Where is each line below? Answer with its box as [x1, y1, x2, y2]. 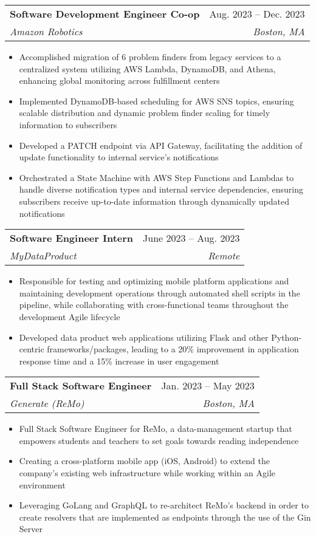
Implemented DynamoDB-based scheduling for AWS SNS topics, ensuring [19, 94, 294, 107]
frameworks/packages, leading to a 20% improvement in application [47, 343, 299, 355]
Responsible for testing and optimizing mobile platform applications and [19, 275, 289, 287]
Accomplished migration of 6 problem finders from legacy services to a [19, 50, 281, 63]
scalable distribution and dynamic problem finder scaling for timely [19, 106, 270, 119]
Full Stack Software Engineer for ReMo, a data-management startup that [19, 422, 292, 435]
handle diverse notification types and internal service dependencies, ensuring [19, 183, 304, 196]
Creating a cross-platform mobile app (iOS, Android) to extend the [19, 454, 270, 467]
